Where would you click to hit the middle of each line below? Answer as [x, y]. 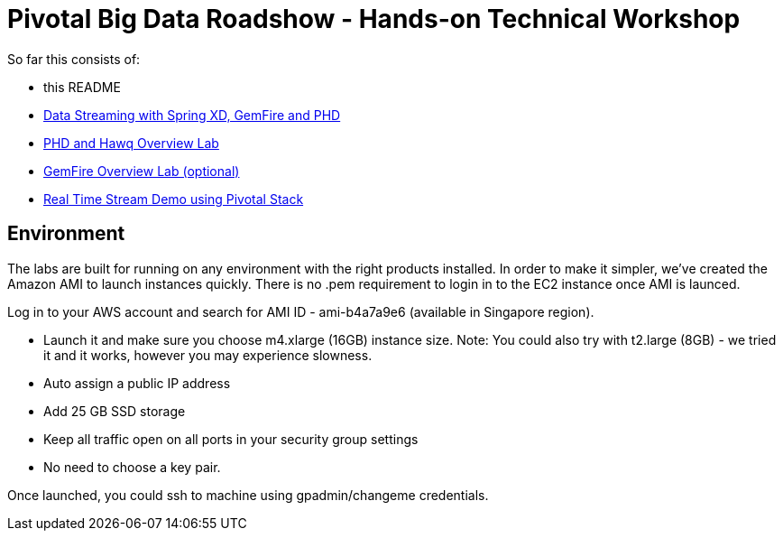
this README [82, 87]
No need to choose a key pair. [132, 467]
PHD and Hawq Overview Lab [131, 143]
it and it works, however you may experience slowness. [208, 355]
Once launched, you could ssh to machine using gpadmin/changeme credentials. [248, 495]
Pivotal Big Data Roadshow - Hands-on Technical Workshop [374, 19]
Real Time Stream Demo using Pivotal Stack [174, 199]
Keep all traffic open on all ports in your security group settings [231, 439]
